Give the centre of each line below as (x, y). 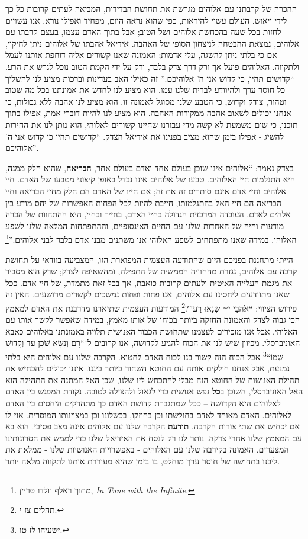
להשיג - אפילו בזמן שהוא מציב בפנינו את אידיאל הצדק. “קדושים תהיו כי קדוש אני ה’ (145, 136)
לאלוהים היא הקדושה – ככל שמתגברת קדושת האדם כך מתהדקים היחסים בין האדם (143, 402)
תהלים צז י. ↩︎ (42, 510)
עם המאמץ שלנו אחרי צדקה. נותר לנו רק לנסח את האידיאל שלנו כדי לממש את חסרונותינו (154, 437)
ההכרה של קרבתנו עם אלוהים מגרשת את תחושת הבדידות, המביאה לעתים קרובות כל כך (151, 8)
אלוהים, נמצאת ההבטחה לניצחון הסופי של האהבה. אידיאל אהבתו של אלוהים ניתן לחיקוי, (153, 43)
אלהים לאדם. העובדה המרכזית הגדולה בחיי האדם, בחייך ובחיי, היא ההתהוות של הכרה (148, 214)
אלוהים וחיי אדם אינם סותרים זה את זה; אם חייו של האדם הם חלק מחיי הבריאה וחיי (146, 190)
